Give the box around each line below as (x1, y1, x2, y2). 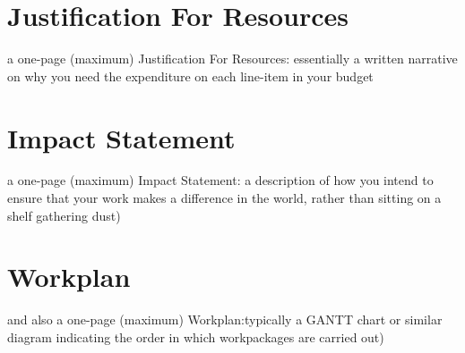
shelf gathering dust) (7, 206, 121, 224)
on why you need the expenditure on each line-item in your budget (7, 66, 374, 85)
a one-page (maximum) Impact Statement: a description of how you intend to (7, 171, 434, 189)
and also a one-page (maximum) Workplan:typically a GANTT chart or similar (7, 310, 443, 329)
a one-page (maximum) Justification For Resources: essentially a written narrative (7, 49, 458, 68)
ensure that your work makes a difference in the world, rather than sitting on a (7, 189, 442, 207)
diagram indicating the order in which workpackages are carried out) (7, 327, 384, 346)
